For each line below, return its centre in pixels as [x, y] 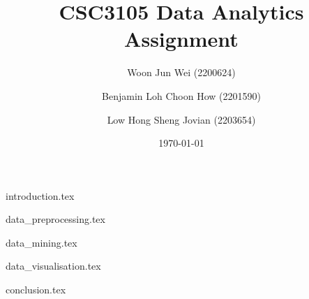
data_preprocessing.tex [55, 219]
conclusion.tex [36, 290]
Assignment [181, 39]
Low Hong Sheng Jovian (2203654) [181, 119]
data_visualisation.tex [53, 266]
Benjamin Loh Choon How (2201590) [181, 95]
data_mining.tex [42, 242]
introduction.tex [40, 195]
